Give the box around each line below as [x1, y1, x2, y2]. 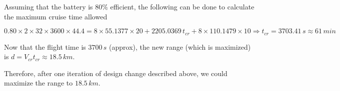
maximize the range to [4, 78, 73, 88]
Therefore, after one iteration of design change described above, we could [4, 68, 227, 78]
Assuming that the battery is [4, 1, 93, 11]
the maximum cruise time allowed [4, 11, 107, 21]
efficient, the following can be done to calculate [110, 1, 254, 11]
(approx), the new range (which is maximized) [109, 41, 251, 52]
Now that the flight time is [4, 41, 86, 52]
